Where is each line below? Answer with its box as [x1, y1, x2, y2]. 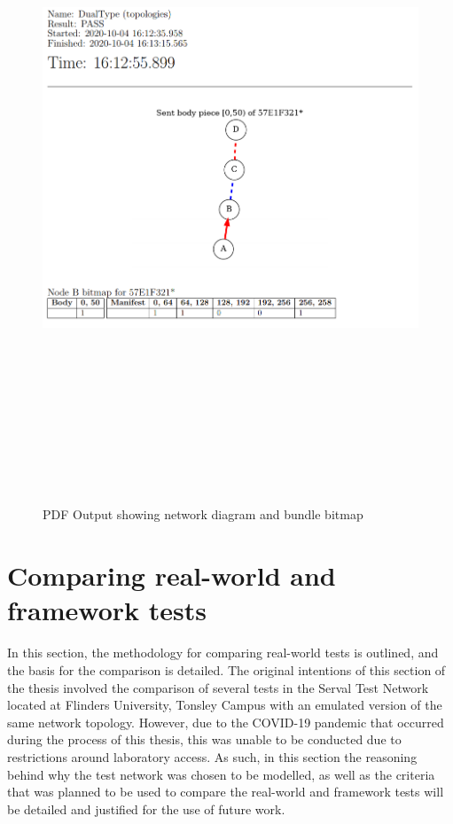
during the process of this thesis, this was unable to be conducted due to [7, 730, 402, 749]
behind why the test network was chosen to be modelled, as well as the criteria [7, 765, 435, 783]
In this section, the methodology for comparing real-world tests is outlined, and [7, 643, 439, 662]
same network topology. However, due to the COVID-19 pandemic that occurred [7, 712, 444, 731]
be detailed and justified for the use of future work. [7, 799, 285, 818]
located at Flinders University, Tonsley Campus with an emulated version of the [7, 696, 442, 714]
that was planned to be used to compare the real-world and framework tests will [7, 782, 444, 801]
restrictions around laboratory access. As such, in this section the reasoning [7, 747, 418, 766]
